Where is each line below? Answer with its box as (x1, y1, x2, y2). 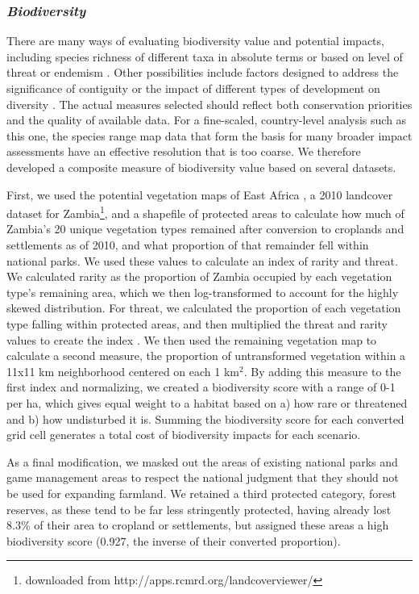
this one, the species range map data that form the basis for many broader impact (6, 127, 413, 144)
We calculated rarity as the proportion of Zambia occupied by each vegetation (6, 268, 392, 285)
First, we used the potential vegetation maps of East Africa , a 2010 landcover (6, 186, 393, 203)
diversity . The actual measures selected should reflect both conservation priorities (6, 95, 413, 112)
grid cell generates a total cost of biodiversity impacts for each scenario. (6, 426, 361, 443)
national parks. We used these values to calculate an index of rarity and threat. (6, 252, 398, 269)
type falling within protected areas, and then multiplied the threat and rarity (6, 315, 388, 332)
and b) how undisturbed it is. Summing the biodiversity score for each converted (6, 410, 404, 427)
